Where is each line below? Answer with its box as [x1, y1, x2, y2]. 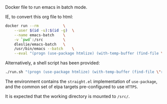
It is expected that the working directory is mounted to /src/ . [5, 94, 130, 99]
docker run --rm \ [5, 23, 66, 28]
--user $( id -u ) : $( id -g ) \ [14, 28, 75, 33]
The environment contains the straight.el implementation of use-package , [5, 79, 158, 84]
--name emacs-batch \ [14, 32, 66, 38]
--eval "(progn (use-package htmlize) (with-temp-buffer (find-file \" [14, 51, 166, 56]
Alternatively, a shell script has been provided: [5, 60, 100, 66]
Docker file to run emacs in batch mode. [5, 4, 87, 10]
